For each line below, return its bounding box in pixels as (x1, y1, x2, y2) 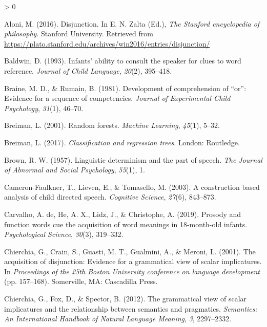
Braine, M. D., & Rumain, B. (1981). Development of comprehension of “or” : (4, 82, 247, 93)
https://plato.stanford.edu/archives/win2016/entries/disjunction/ (4, 38, 210, 49)
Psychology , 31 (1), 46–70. (4, 102, 84, 113)
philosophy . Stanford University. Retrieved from (4, 28, 153, 39)
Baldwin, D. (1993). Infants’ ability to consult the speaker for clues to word (4, 55, 241, 66)
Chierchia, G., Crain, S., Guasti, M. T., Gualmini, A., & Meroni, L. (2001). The (4, 246, 256, 256)
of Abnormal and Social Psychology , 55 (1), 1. (4, 164, 145, 175)
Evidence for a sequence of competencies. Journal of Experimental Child (4, 93, 231, 103)
